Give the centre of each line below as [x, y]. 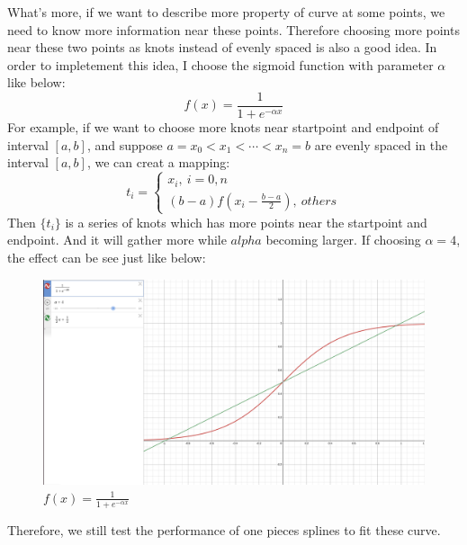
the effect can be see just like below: [107, 258]
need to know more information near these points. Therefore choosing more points [233, 29]
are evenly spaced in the [381, 144]
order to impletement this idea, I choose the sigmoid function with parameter [220, 64]
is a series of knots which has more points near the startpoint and [246, 222]
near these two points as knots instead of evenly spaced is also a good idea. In [222, 47]
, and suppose [125, 144]
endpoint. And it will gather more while [117, 240]
